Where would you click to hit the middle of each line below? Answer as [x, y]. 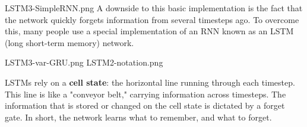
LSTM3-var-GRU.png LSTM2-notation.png [84, 62]
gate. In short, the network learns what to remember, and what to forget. [138, 117]
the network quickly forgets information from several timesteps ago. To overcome [152, 19]
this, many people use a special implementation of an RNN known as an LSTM [149, 31]
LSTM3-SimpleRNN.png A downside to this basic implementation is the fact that [154, 8]
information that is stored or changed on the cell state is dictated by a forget [145, 105]
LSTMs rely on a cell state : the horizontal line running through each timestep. [150, 82]
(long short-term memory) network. [69, 42]
